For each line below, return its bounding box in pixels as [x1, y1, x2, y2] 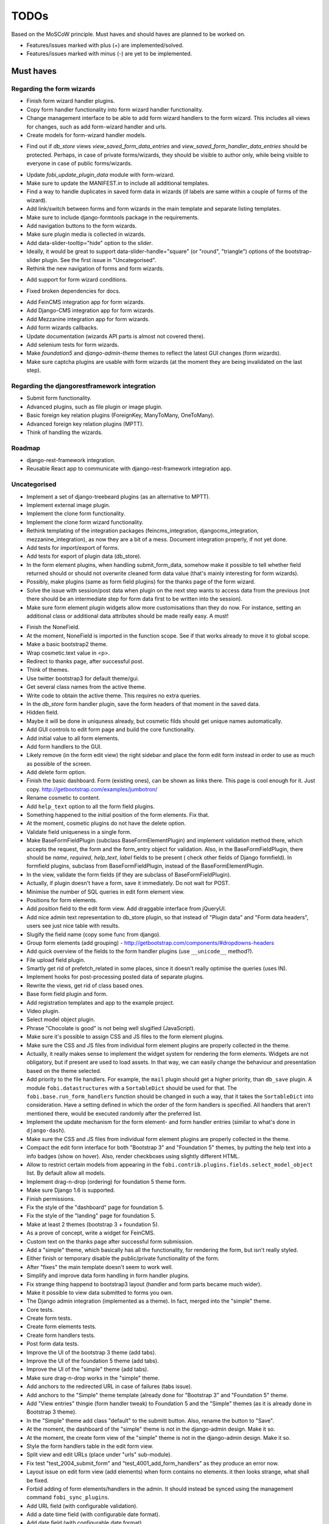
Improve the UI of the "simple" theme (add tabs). [26, 1366, 149, 1373]
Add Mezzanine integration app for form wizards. [26, 315, 150, 322]
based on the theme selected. [26, 1067, 102, 1074]
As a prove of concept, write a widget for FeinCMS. [26, 1229, 155, 1237]
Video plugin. [26, 1008, 60, 1015]
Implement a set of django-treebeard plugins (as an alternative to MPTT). [26, 493, 210, 500]
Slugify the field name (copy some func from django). [26, 930, 161, 938]
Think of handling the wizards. [26, 429, 103, 436]
